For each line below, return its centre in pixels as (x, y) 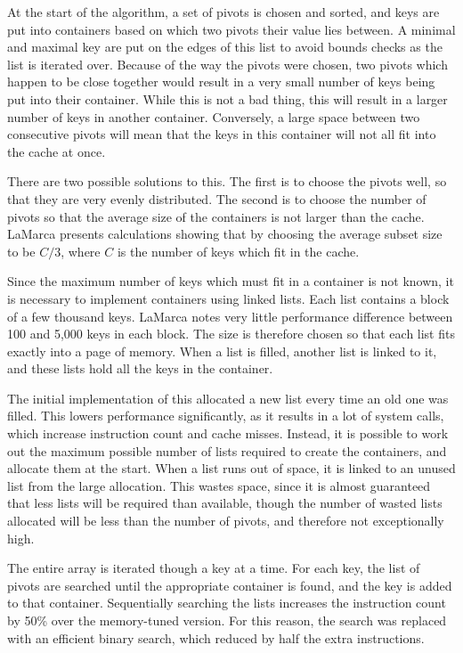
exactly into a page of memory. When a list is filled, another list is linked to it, (222, 351)
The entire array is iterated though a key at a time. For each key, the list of (214, 568)
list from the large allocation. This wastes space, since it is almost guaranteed (219, 485)
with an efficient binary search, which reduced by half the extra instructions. (216, 637)
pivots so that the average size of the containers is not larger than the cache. (216, 216)
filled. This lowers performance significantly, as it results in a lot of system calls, (226, 416)
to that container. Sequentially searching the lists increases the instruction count (227, 603)
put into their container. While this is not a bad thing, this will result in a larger (227, 98)
